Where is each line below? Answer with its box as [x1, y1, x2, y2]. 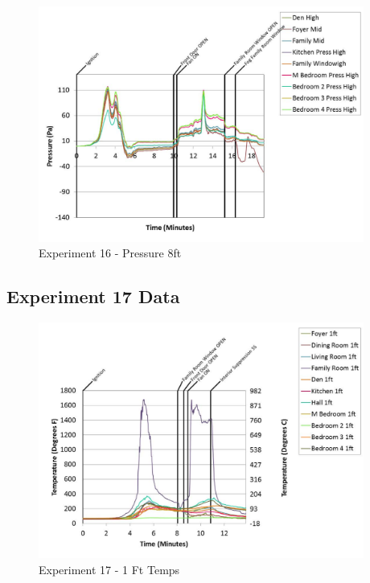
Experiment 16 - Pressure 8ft [39, 244, 182, 261]
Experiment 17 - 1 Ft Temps [39, 560, 180, 577]
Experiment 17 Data [6, 284, 180, 309]
